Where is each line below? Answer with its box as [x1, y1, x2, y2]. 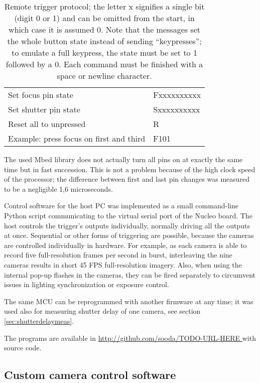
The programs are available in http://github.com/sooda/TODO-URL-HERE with [4, 332, 256, 343]
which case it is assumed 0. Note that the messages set [9, 24, 201, 35]
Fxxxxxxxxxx [153, 89, 201, 100]
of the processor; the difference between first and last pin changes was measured [4, 174, 250, 184]
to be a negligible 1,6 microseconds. [4, 183, 113, 194]
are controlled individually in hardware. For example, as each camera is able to [4, 239, 247, 250]
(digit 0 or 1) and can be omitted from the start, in [14, 12, 195, 24]
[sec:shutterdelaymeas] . [4, 315, 74, 326]
